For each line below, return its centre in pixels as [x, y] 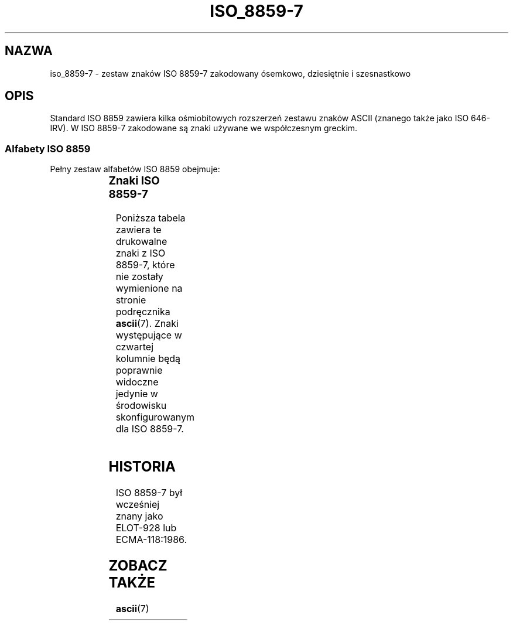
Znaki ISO [134, 181]
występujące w [149, 335]
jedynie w [137, 393]
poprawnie [139, 370]
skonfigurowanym [155, 417]
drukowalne [141, 241]
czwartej [134, 346]
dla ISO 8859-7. [150, 428]
